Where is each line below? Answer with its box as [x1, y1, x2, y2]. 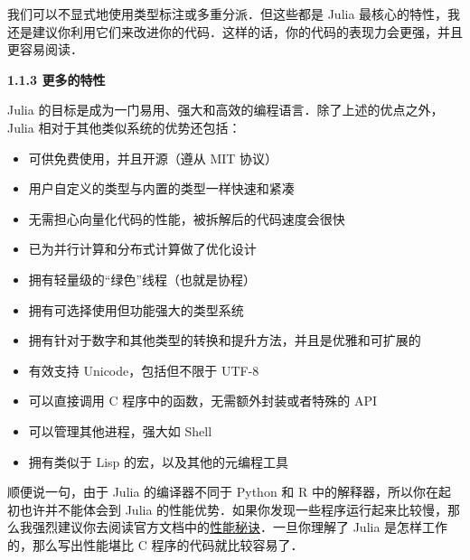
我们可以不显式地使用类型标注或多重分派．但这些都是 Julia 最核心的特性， [7, 5, 448, 23]
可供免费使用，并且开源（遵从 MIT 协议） [28, 148, 278, 167]
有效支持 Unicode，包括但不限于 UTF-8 [28, 360, 259, 379]
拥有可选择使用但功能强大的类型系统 [28, 300, 244, 319]
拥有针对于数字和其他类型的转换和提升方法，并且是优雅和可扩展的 [28, 331, 421, 350]
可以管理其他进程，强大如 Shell [28, 421, 212, 440]
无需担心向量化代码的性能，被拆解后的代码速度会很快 [28, 209, 345, 228]
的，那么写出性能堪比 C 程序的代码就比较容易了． [7, 535, 304, 554]
